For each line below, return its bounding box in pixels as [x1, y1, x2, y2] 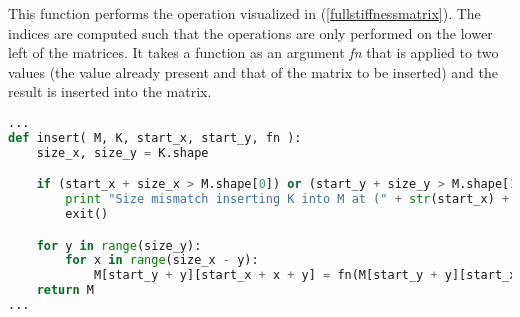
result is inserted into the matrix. [8, 81, 212, 102]
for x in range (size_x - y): [65, 253, 259, 268]
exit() [65, 207, 109, 221]
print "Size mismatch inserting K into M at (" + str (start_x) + [65, 192, 510, 207]
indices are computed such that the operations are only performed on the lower [8, 22, 493, 43]
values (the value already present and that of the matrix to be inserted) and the [8, 61, 498, 82]
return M [36, 283, 94, 298]
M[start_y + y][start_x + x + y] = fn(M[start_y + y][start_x [93, 268, 517, 283]
